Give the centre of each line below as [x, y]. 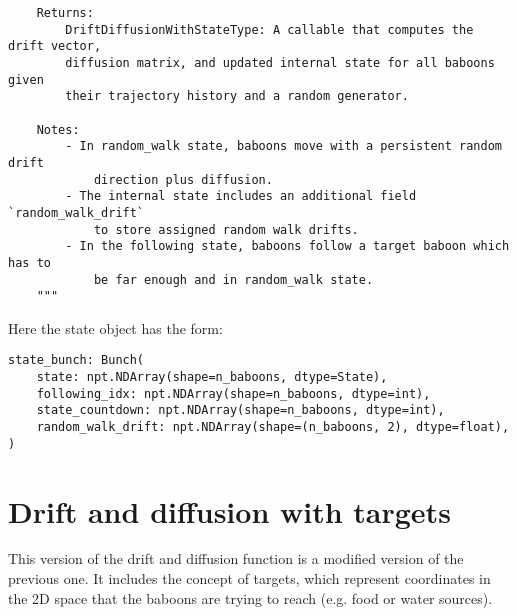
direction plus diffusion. [183, 179]
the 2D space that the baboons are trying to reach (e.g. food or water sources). [250, 597]
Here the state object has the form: [115, 327]
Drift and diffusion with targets [229, 510]
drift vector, [55, 46]
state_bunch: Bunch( [76, 360]
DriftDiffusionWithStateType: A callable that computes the [269, 29]
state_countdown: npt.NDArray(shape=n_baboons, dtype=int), [240, 410]
